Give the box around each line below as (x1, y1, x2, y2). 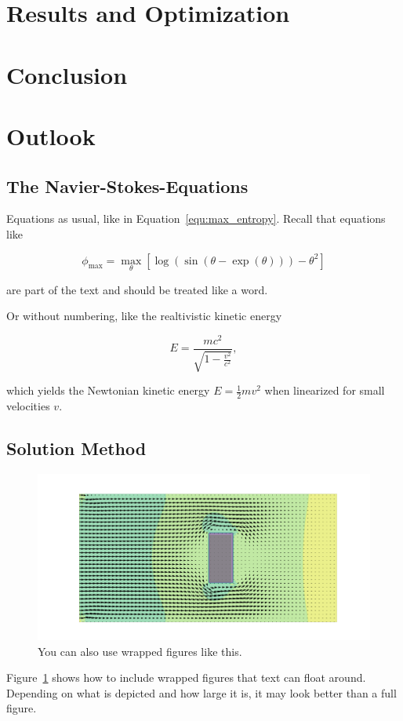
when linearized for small (264, 382, 385, 399)
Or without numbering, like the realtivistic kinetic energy (6, 308, 282, 324)
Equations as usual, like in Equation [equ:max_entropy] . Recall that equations (6, 210, 386, 227)
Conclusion (6, 58, 128, 90)
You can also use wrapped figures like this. (38, 643, 242, 659)
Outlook (6, 119, 96, 151)
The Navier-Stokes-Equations (6, 173, 249, 198)
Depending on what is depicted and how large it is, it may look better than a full (6, 684, 397, 701)
